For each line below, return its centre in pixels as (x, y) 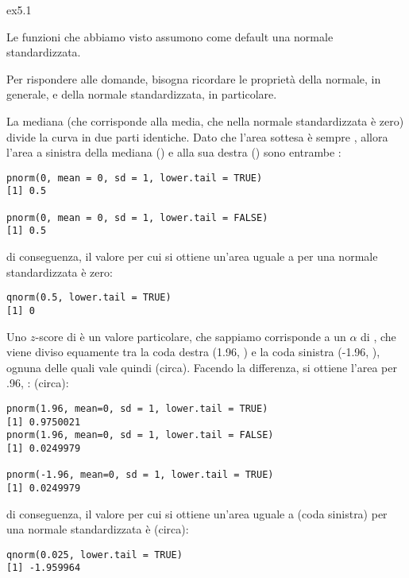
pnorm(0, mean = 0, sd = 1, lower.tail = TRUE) (135, 178)
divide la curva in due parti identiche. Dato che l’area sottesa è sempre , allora (197, 136)
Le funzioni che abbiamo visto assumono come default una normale (170, 36)
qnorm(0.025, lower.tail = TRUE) (95, 555)
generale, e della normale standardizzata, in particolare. (142, 94)
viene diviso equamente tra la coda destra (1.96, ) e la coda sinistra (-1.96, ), (193, 352)
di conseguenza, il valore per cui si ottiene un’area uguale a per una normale (192, 256)
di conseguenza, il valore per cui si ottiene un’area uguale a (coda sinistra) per (197, 513)
